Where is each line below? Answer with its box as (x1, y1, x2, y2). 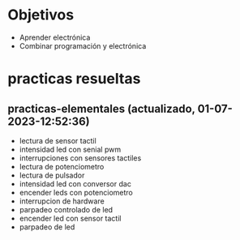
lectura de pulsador (19, 170, 85, 180)
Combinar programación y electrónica (19, 41, 147, 50)
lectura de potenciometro (19, 161, 105, 171)
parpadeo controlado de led (19, 204, 114, 214)
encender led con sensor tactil (19, 213, 122, 223)
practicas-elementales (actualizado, (7, 101, 195, 115)
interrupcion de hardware (19, 196, 105, 206)
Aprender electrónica (19, 32, 91, 42)
